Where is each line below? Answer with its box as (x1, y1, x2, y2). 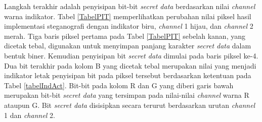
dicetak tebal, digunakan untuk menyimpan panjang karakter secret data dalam (4, 40, 251, 51)
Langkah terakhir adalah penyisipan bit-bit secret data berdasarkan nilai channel (4, 1, 255, 11)
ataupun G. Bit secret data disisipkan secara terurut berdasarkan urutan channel (4, 99, 255, 110)
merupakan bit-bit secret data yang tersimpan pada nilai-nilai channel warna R (4, 90, 249, 100)
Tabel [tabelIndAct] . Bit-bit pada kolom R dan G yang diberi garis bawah (4, 80, 234, 90)
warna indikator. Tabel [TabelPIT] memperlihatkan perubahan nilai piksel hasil (4, 11, 251, 21)
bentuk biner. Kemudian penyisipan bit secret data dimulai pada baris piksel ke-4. (4, 50, 258, 60)
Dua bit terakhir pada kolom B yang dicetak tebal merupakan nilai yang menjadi (4, 60, 256, 71)
